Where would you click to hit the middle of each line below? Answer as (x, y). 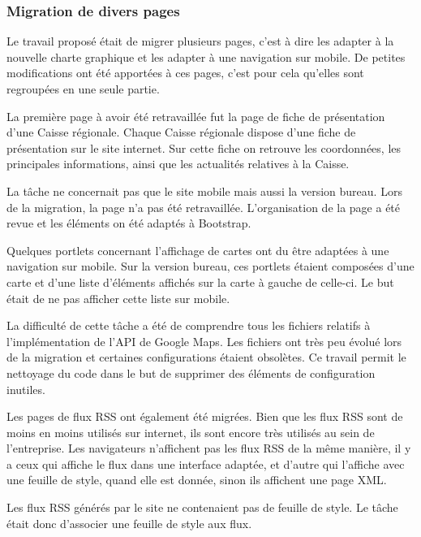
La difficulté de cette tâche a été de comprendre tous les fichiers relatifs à (189, 325)
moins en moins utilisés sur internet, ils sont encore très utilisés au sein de (191, 432)
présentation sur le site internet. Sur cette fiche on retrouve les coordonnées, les (204, 147)
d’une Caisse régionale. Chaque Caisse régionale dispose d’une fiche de (181, 132)
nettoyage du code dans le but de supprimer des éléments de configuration (191, 372)
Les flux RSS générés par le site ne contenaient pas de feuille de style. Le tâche (202, 507)
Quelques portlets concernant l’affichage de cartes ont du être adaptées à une (198, 250)
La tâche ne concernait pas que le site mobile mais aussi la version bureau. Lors (204, 191)
